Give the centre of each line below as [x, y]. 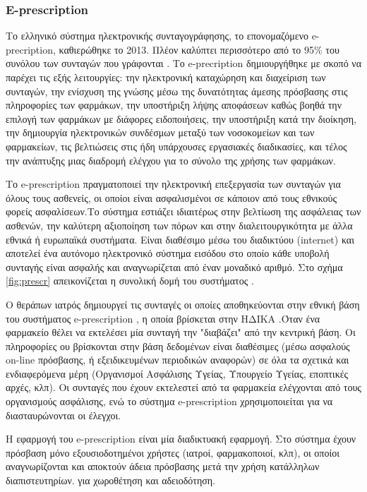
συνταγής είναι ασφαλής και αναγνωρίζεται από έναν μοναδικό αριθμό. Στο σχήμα [174, 266]
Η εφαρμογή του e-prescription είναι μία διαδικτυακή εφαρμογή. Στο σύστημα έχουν [181, 439]
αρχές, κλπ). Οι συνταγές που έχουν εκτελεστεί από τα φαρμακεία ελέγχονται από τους [183, 387]
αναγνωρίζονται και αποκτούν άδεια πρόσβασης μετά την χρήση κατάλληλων [163, 466]
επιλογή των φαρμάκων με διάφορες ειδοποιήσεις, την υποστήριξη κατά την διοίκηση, [181, 118]
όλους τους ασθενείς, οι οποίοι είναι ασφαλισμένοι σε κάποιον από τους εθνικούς [171, 197]
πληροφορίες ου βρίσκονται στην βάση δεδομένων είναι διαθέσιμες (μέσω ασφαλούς [178, 346]
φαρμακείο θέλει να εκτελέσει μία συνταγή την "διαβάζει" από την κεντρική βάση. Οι [181, 332]
